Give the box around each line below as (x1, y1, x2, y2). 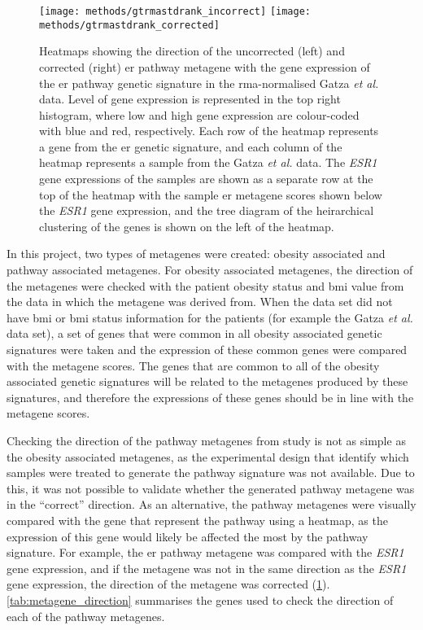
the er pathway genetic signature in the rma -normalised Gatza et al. (39, 74, 379, 91)
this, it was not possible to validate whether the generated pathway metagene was (7, 479, 415, 497)
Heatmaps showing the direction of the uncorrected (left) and (39, 42, 345, 59)
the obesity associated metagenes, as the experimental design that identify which (7, 448, 409, 465)
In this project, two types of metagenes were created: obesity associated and (7, 245, 386, 262)
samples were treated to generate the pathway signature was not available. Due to (7, 464, 415, 481)
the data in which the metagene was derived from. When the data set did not (7, 293, 393, 310)
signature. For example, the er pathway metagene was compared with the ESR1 (7, 544, 404, 561)
